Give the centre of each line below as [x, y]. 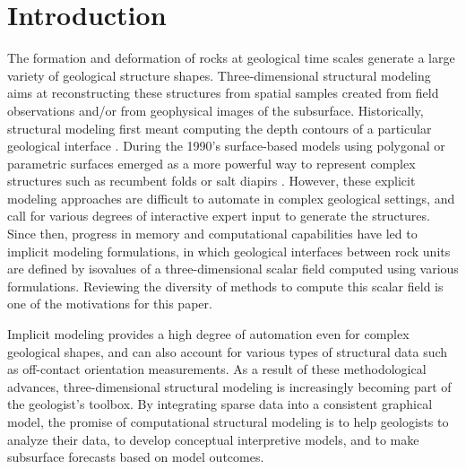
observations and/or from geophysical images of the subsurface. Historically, [216, 110]
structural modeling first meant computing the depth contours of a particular [220, 128]
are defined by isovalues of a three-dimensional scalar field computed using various [233, 269]
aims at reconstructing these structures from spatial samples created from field [223, 93]
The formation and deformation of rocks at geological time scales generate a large [231, 58]
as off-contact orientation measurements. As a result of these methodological [217, 369]
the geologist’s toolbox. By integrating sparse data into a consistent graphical [220, 404]
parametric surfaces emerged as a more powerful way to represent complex [211, 163]
